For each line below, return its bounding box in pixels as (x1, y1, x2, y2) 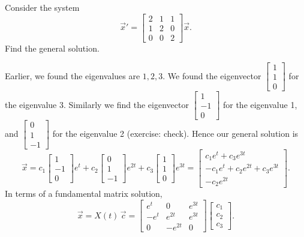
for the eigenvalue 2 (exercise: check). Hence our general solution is (52, 127, 299, 140)
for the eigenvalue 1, (222, 98, 297, 110)
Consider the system (5, 1, 80, 13)
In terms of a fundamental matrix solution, (5, 187, 162, 200)
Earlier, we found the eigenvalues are (5, 69, 140, 82)
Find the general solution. (5, 41, 100, 54)
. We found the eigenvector (162, 69, 261, 82)
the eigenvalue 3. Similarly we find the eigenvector (5, 98, 189, 110)
